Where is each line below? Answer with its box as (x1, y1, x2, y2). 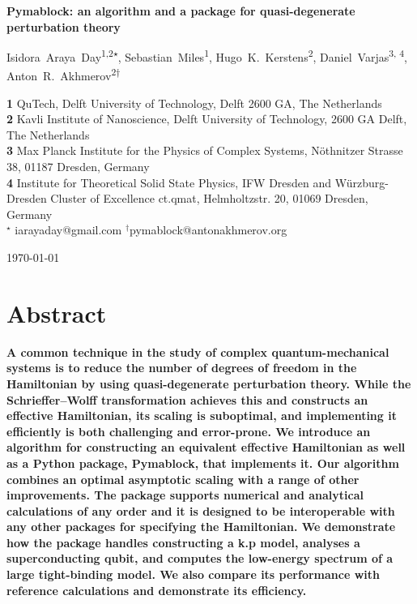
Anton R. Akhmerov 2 (6, 65, 117, 84)
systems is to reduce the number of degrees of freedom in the (6, 359, 357, 376)
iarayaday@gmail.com (15, 221, 122, 238)
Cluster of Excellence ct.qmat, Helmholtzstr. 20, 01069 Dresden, (50, 190, 368, 207)
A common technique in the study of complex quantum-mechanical (6, 343, 389, 360)
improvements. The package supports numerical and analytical (6, 486, 364, 503)
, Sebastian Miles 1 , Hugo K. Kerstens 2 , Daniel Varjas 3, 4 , (117, 46, 407, 65)
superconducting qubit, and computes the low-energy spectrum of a (6, 550, 394, 567)
